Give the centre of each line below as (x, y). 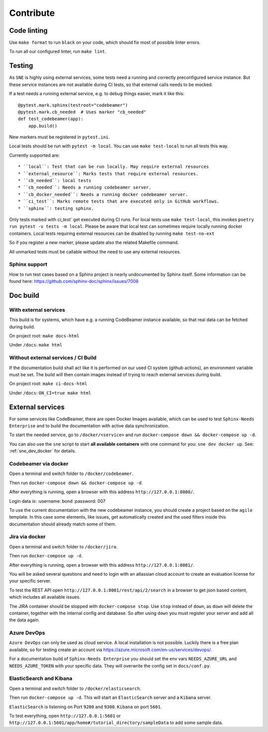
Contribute (32, 13)
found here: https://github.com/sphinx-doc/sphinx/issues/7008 (74, 281)
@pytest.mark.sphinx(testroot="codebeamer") (73, 105)
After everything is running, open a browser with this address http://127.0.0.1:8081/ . (102, 565)
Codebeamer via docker (39, 464)
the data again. (24, 620)
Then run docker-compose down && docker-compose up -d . (76, 483)
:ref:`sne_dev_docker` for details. (43, 451)
